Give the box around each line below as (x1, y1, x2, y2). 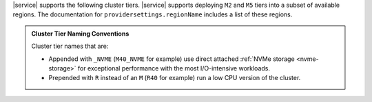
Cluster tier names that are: (31, 42, 109, 51)
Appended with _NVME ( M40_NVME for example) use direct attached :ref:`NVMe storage (48, 55, 296, 63)
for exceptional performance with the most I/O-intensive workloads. (77, 64, 270, 72)
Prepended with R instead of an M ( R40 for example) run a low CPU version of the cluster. (48, 74, 301, 82)
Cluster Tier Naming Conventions (31, 29, 130, 38)
